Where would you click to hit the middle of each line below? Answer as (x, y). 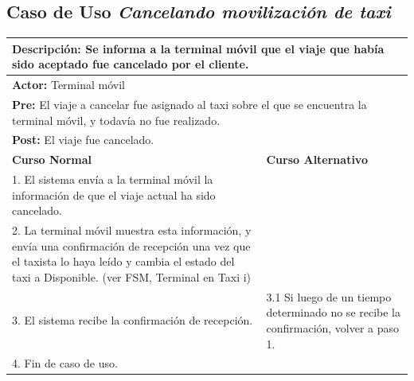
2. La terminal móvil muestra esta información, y (132, 230)
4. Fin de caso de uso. (65, 363)
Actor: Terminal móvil (68, 85)
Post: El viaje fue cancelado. (83, 140)
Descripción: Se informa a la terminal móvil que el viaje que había (198, 48)
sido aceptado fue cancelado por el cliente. (131, 64)
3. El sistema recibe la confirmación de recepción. (133, 320)
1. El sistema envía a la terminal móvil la (113, 179)
